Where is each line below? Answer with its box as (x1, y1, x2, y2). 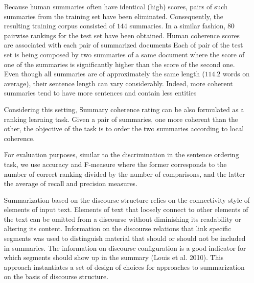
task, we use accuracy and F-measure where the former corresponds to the (4, 159, 227, 169)
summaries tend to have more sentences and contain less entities (4, 88, 197, 98)
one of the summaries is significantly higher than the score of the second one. (4, 59, 235, 69)
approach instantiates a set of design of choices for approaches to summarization (4, 261, 245, 272)
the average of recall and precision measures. (4, 178, 138, 189)
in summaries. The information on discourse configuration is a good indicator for (4, 242, 246, 253)
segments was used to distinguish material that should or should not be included (4, 233, 246, 243)
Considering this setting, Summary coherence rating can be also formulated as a (4, 104, 244, 114)
